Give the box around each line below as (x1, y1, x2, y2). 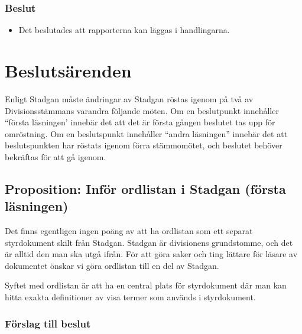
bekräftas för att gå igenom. (5, 150, 106, 163)
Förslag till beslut (5, 316, 91, 330)
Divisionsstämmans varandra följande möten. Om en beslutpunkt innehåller (5, 104, 279, 116)
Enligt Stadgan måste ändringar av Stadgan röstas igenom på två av (5, 92, 254, 105)
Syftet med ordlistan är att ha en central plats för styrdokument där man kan (5, 279, 287, 291)
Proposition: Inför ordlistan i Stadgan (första (5, 179, 286, 197)
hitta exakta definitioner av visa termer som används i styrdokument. (5, 291, 256, 303)
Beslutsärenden (5, 59, 132, 82)
